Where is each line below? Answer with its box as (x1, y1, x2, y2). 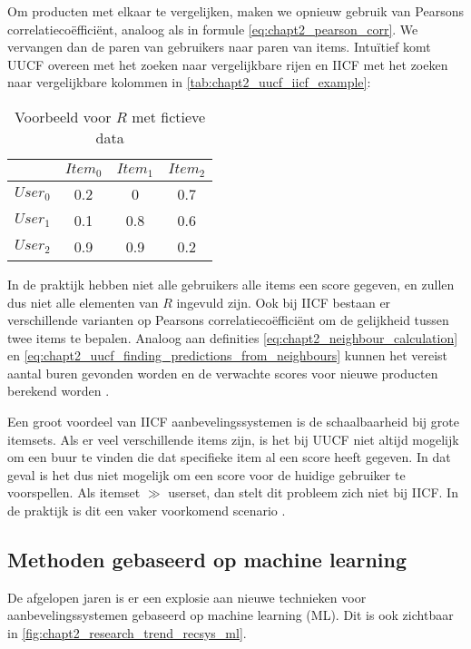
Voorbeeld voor (15, 105, 112, 127)
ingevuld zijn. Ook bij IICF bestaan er (176, 292, 391, 311)
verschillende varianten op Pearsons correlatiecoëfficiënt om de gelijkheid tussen (7, 310, 449, 329)
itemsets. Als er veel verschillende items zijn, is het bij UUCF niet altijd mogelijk (7, 429, 459, 448)
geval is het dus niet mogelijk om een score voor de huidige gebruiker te (7, 465, 406, 484)
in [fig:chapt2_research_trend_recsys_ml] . (7, 624, 247, 643)
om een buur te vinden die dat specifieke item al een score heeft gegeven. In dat (7, 447, 451, 467)
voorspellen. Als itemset (7, 483, 141, 502)
